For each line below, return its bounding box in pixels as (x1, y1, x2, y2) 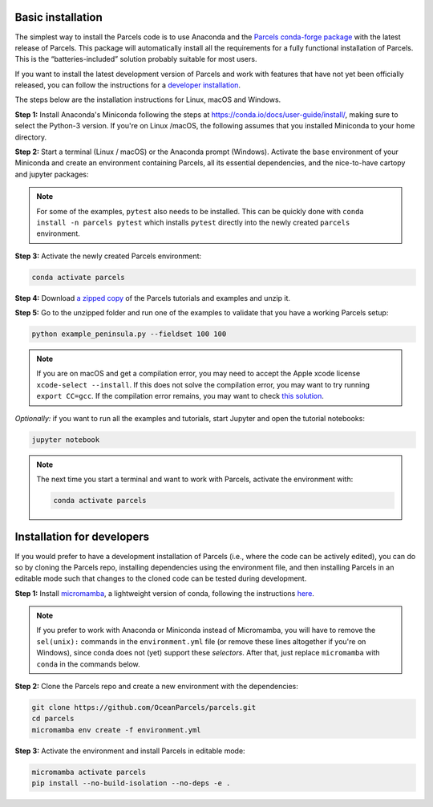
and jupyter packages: (14, 169, 89, 179)
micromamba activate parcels (31, 767, 147, 777)
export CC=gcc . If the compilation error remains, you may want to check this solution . (36, 391, 325, 401)
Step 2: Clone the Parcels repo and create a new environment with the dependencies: (14, 682, 298, 691)
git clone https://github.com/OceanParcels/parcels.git (31, 703, 257, 712)
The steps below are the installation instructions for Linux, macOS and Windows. (14, 95, 281, 104)
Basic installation (14, 10, 103, 24)
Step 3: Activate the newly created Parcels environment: (14, 251, 202, 261)
